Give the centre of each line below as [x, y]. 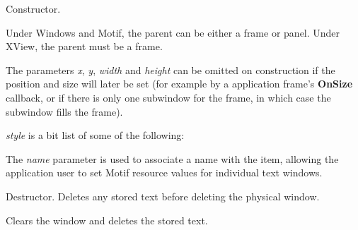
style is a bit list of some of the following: [95, 135]
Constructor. [33, 8]
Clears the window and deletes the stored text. [107, 220]
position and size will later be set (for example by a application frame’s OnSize [179, 84]
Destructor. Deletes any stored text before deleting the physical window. [163, 196]
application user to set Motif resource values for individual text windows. [164, 172]
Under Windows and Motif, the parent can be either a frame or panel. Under [173, 32]
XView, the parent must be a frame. [84, 46]
